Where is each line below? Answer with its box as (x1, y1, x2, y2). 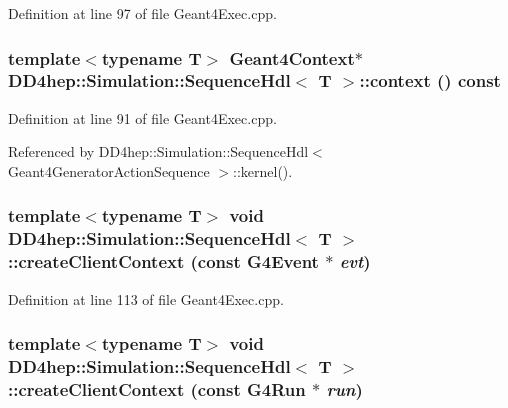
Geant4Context (229, 45, 355, 70)
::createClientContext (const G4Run (8, 376, 306, 401)
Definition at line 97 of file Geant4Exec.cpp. (8, 3, 277, 23)
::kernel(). (233, 160, 293, 181)
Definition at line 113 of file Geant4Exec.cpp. (8, 288, 284, 309)
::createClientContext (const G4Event (8, 249, 319, 274)
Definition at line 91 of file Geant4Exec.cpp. (8, 107, 277, 128)
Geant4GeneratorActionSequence (8, 160, 210, 181)
